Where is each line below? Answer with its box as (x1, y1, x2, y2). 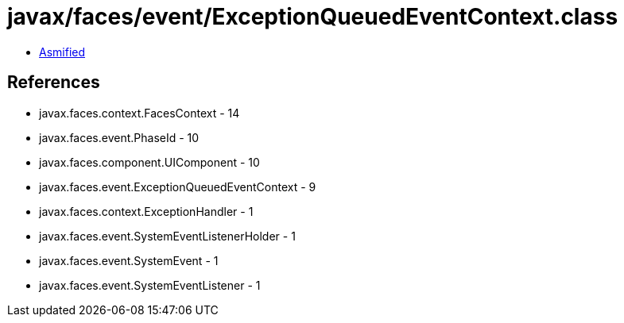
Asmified (39, 44, 86, 59)
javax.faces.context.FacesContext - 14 (39, 106, 240, 120)
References (7, 72, 100, 93)
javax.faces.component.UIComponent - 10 (39, 155, 260, 169)
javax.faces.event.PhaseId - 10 (39, 130, 200, 144)
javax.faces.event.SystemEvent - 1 (39, 253, 219, 267)
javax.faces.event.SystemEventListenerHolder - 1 (39, 229, 296, 243)
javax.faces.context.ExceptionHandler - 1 (39, 204, 254, 218)
